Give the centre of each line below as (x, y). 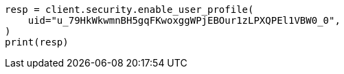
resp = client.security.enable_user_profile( (129, 10)
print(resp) (37, 42)
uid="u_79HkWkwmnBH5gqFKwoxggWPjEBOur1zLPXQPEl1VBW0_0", (184, 20)
